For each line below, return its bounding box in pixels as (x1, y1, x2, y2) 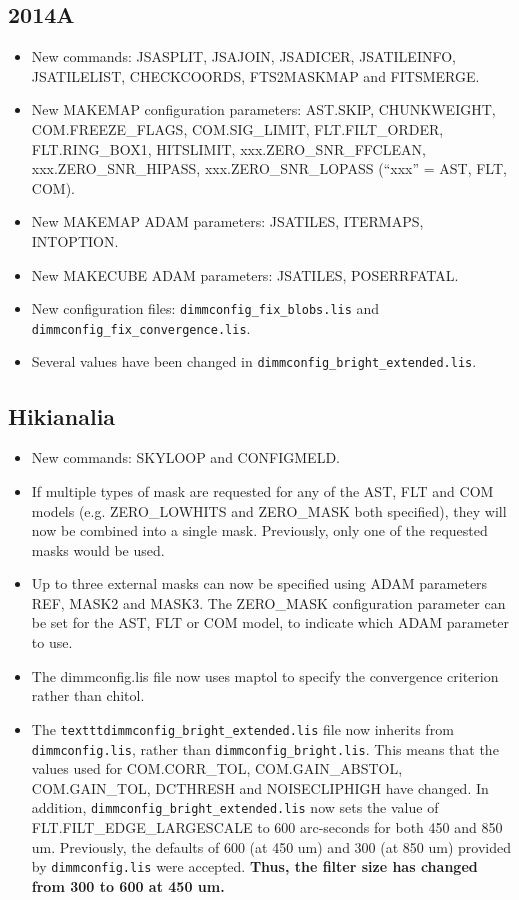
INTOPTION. (31, 230, 119, 251)
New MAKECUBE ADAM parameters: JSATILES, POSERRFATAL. (31, 264, 459, 285)
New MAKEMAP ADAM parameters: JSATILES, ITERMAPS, (31, 211, 424, 232)
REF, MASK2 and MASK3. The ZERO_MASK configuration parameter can (31, 592, 506, 613)
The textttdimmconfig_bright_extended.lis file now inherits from (31, 718, 454, 739)
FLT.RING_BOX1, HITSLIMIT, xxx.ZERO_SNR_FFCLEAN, (31, 138, 426, 159)
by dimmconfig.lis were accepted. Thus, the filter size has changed (31, 856, 478, 877)
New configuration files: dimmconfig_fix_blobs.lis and (31, 298, 380, 319)
